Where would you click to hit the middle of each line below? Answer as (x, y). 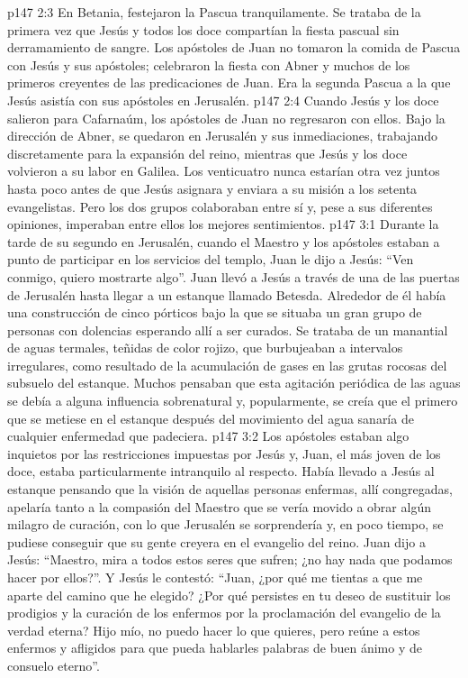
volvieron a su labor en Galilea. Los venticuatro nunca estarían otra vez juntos (224, 171)
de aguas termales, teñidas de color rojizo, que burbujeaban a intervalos (205, 348)
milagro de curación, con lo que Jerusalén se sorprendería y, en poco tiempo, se (225, 524)
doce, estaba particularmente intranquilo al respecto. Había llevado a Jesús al (221, 471)
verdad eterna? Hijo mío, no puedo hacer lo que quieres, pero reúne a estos (214, 630)
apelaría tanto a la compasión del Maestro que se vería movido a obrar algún (219, 506)
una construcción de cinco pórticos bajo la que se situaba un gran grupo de (215, 312)
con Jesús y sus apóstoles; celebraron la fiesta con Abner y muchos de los (209, 64)
